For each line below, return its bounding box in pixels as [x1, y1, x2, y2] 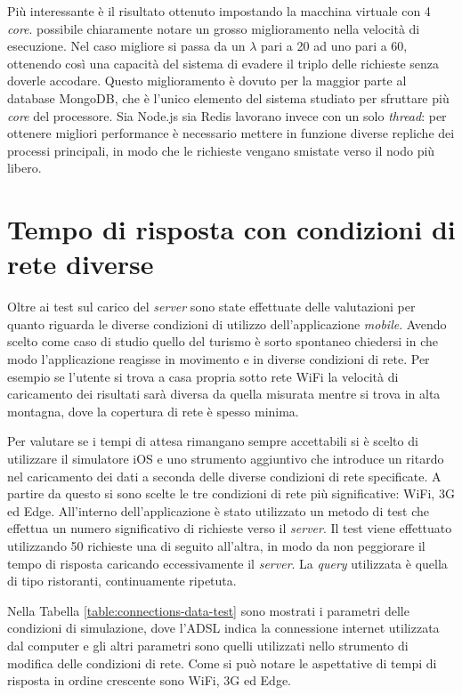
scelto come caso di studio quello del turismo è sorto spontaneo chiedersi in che [7, 332, 438, 351]
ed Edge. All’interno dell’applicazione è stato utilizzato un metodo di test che [7, 501, 430, 520]
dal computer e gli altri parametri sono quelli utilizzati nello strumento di [7, 635, 409, 654]
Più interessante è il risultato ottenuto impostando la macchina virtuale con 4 [7, 2, 431, 20]
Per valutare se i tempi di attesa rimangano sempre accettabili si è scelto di [7, 432, 418, 450]
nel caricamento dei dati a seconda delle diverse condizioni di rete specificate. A [7, 466, 442, 485]
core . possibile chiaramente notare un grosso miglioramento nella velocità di [7, 19, 420, 37]
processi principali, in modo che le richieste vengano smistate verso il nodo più [7, 141, 435, 159]
